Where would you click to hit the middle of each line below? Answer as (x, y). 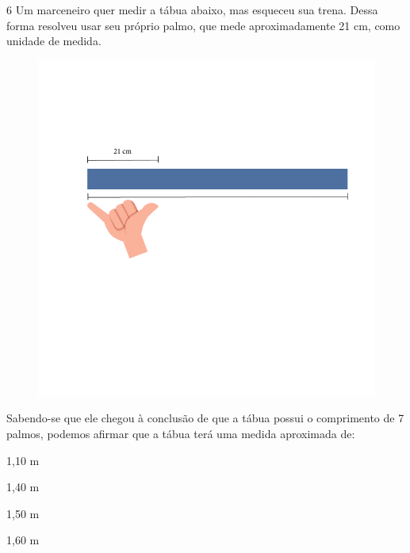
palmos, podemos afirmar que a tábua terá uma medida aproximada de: (181, 433)
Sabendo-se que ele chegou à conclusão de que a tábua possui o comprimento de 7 (205, 418)
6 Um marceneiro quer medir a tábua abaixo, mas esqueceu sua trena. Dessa (192, 10)
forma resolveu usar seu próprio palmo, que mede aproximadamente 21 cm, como (203, 25)
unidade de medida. (54, 41)
